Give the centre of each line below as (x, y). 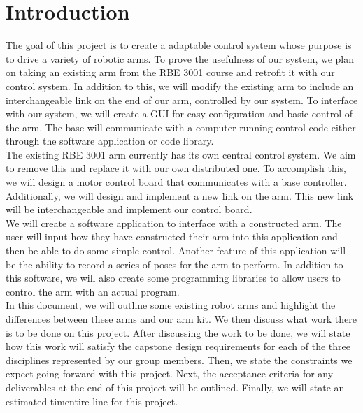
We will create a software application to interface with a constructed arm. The (174, 223)
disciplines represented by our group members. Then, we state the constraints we (179, 360)
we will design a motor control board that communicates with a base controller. (176, 182)
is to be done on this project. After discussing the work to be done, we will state (178, 332)
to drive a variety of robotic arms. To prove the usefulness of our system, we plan (180, 58)
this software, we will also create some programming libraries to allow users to (173, 278)
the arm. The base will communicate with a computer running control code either (181, 127)
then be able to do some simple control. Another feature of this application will (176, 251)
